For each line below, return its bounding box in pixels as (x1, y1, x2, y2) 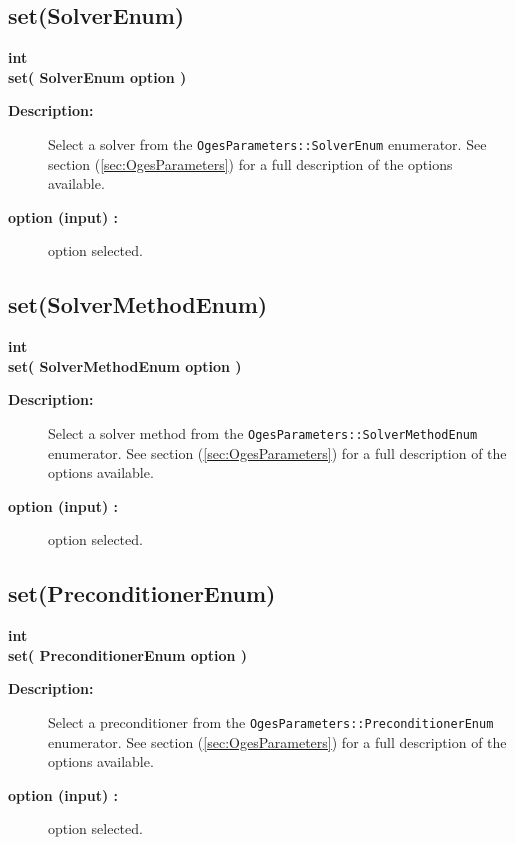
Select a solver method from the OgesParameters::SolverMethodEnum (48, 423, 478, 443)
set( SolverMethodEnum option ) (8, 355, 242, 376)
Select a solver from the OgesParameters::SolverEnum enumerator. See (48, 133, 487, 154)
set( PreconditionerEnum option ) (8, 644, 248, 665)
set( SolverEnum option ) (8, 66, 187, 87)
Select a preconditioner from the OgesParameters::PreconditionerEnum (48, 712, 494, 733)
